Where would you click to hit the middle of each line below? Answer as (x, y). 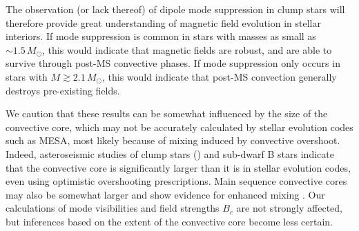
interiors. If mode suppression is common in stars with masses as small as (161, 36)
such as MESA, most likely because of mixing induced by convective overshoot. (173, 140)
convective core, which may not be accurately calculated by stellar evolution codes (179, 127)
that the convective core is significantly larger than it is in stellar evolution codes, (178, 167)
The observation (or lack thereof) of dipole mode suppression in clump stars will (175, 9)
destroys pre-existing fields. (63, 90)
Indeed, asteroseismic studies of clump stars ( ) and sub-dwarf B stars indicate (170, 153)
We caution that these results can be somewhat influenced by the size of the (167, 113)
